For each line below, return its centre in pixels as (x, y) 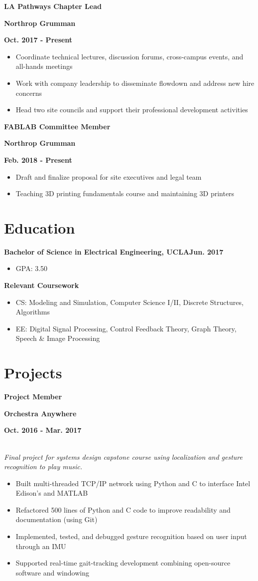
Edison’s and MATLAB (52, 493)
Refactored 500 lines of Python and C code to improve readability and (123, 509)
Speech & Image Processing (58, 338)
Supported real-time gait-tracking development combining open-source (123, 563)
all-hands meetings (44, 66)
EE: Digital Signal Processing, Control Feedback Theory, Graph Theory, (126, 328)
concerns (29, 93)
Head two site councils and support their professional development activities (132, 110)
